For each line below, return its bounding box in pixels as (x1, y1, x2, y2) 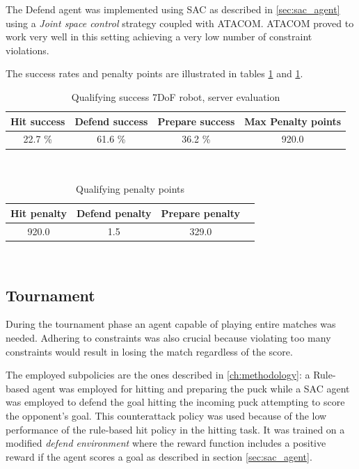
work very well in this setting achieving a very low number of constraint (6, 29, 312, 44)
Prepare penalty (161, 205, 241, 220)
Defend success (74, 113, 148, 128)
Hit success (10, 113, 65, 128)
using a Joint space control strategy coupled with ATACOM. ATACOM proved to (6, 15, 354, 30)
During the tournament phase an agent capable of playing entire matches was (6, 317, 336, 331)
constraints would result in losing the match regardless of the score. (6, 344, 293, 358)
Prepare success (157, 113, 235, 128)
